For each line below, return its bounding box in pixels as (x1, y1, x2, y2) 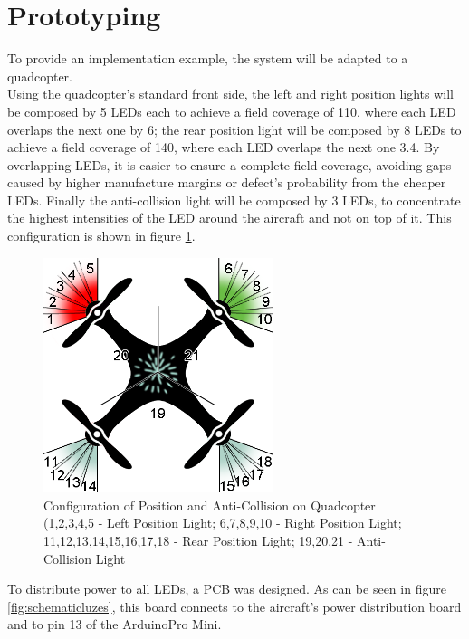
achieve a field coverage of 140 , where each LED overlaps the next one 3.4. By (7, 138, 440, 157)
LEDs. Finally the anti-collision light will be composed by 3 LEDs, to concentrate (7, 190, 461, 209)
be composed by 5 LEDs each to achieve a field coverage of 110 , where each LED (7, 101, 456, 120)
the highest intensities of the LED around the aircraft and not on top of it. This (7, 208, 452, 227)
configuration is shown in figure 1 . (7, 226, 196, 245)
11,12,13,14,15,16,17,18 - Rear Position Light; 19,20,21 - (43, 530, 353, 549)
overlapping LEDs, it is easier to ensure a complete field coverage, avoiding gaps (7, 155, 452, 174)
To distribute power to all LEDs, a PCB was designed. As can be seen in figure (7, 579, 446, 598)
